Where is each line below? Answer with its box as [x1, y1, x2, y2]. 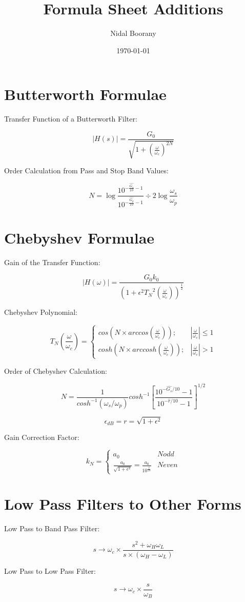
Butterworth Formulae [4, 84, 167, 105]
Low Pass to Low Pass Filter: [4, 566, 96, 576]
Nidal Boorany [110, 28, 156, 38]
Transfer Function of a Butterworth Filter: [4, 113, 137, 124]
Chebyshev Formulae [4, 227, 155, 248]
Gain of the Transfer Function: [4, 256, 100, 267]
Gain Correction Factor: [4, 432, 79, 443]
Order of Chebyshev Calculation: [4, 365, 107, 376]
